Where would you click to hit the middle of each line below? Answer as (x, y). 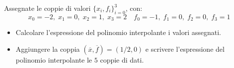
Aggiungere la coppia (48, 49)
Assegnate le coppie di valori (47, 8)
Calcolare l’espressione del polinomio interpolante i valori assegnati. (118, 32)
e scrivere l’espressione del (185, 49)
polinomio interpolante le (54, 59)
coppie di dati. (122, 59)
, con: (134, 8)
